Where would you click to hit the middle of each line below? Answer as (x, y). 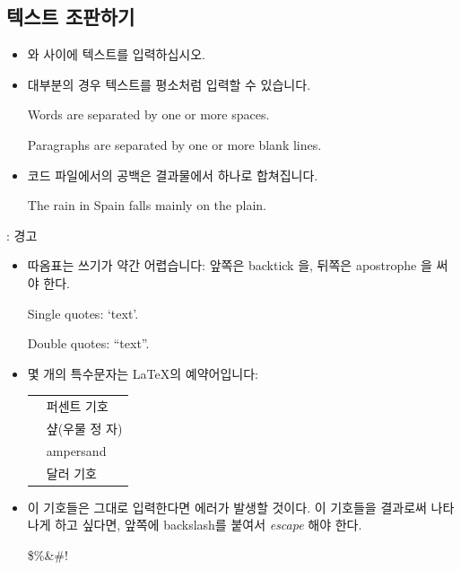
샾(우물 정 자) (84, 428)
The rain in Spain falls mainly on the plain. (147, 205)
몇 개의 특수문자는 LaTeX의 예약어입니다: (143, 373)
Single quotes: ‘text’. (83, 313)
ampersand (76, 450)
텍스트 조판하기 (71, 17)
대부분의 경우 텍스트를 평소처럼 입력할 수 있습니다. (169, 84)
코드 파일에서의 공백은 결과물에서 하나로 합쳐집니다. (173, 175)
